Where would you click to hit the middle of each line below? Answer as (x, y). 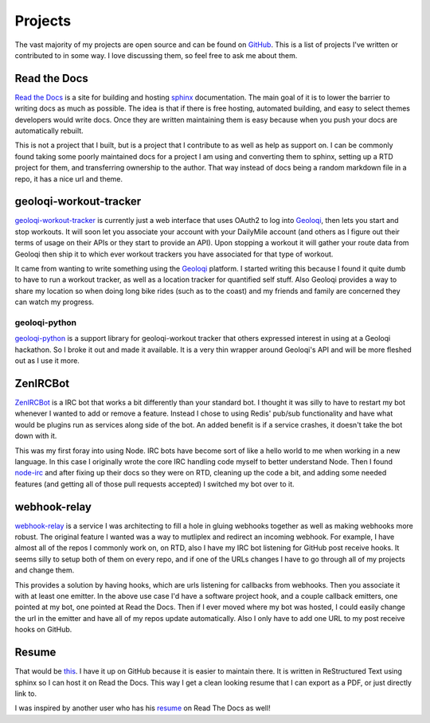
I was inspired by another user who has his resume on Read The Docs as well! (143, 708)
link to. (26, 694)
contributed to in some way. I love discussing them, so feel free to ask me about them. (156, 55)
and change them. (45, 570)
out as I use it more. (47, 361)
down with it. (36, 436)
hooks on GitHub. (43, 630)
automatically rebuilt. (49, 131)
